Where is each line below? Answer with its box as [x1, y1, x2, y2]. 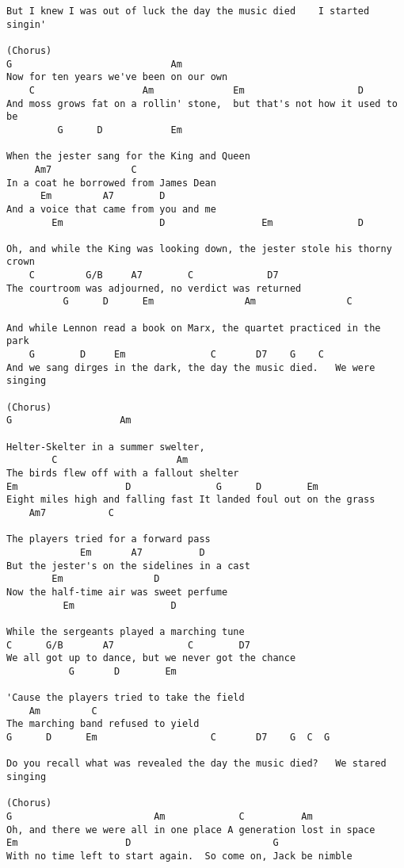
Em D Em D [51, 216, 364, 228]
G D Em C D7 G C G [6, 732, 330, 744]
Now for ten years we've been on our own [6, 71, 228, 83]
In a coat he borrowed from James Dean [6, 177, 216, 189]
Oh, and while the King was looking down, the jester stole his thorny [6, 243, 392, 254]
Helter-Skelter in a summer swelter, [6, 441, 205, 453]
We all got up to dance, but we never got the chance [6, 652, 296, 664]
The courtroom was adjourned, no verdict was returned [6, 282, 302, 294]
